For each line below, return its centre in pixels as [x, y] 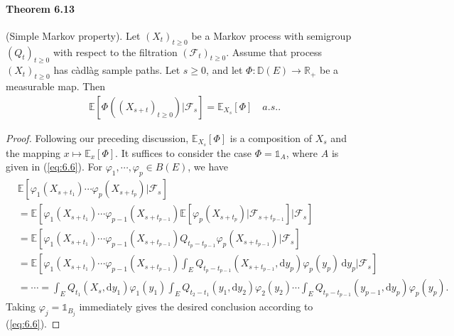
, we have [208, 167]
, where [302, 152]
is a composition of [271, 137]
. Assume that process [274, 52]
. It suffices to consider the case [184, 152]
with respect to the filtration [115, 52]
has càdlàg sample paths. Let [117, 70]
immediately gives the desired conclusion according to [196, 307]
